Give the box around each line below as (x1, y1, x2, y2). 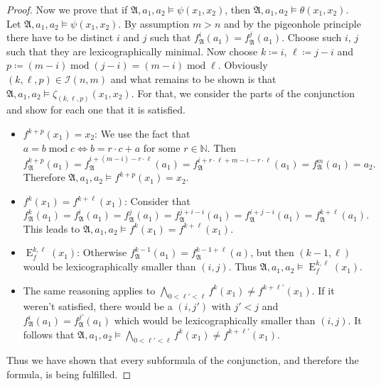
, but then (250, 245, 294, 260)
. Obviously (218, 57, 268, 72)
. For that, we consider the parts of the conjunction (131, 85, 355, 100)
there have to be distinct (6, 30, 114, 45)
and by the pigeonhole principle (223, 16, 361, 31)
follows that (23, 326, 75, 341)
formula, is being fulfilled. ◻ (6, 367, 132, 382)
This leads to (23, 221, 80, 236)
